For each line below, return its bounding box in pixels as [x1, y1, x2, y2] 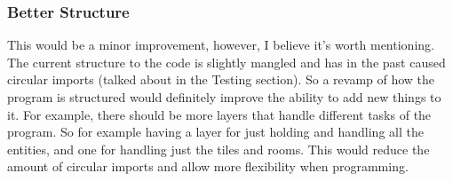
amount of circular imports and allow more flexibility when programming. [7, 157, 409, 176]
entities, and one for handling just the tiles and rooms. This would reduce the [7, 139, 430, 158]
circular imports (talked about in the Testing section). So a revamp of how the [7, 70, 435, 89]
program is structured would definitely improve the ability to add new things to [7, 88, 441, 106]
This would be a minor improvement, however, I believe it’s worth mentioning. [7, 35, 434, 54]
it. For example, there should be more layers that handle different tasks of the [7, 105, 432, 123]
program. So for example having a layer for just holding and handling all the [7, 122, 424, 141]
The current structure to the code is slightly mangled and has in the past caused [7, 52, 446, 71]
